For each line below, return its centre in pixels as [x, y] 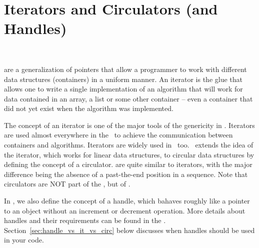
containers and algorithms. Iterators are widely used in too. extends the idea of [129, 145]
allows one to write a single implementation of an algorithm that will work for [123, 89]
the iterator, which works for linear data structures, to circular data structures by [129, 154]
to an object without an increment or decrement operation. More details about [125, 210]
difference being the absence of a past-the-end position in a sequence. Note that [126, 174]
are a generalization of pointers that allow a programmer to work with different [125, 69]
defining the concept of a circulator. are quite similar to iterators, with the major [128, 164]
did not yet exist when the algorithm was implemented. [89, 108]
